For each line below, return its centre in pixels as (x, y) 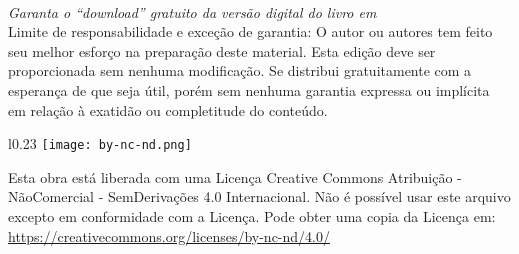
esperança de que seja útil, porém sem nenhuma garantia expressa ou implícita (249, 89)
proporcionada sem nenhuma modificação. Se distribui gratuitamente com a (240, 70)
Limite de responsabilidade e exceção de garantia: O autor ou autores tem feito (250, 31)
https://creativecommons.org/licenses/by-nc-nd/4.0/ (169, 235)
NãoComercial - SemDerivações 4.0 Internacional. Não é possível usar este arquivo (259, 196)
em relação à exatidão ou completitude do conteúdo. (168, 109)
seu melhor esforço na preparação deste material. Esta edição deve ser (222, 50)
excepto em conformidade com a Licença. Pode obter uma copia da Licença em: (252, 216)
